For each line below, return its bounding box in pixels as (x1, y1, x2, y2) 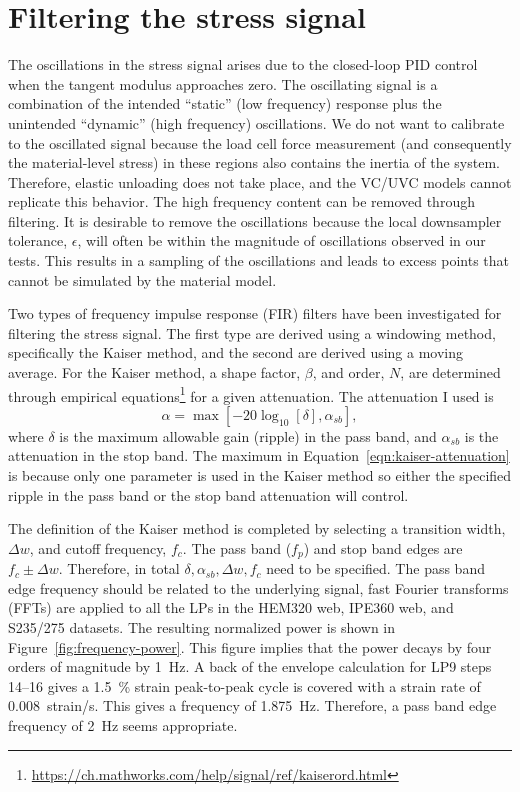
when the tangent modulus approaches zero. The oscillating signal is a (8, 73, 438, 94)
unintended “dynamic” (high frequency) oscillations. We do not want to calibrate (8, 112, 505, 133)
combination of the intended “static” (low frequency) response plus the (8, 93, 442, 114)
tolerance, (8, 230, 68, 251)
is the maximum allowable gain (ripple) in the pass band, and (59, 425, 437, 446)
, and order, (312, 362, 385, 383)
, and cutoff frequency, (29, 537, 167, 558)
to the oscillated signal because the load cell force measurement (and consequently (8, 132, 512, 153)
